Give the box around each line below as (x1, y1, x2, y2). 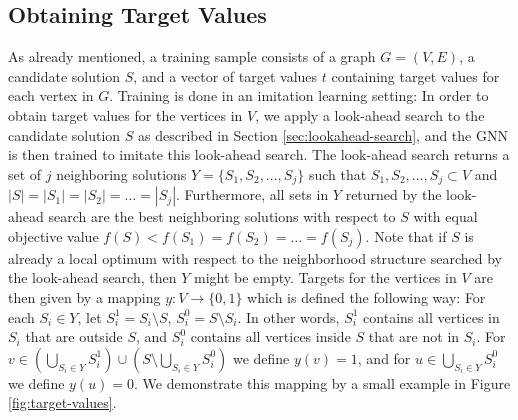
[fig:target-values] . (8, 392, 117, 413)
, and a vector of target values (133, 65, 318, 86)
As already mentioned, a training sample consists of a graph (8, 46, 376, 67)
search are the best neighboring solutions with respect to (48, 206, 396, 227)
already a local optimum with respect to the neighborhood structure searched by (8, 247, 502, 268)
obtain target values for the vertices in (8, 104, 243, 125)
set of (8, 163, 42, 184)
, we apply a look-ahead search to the (255, 104, 485, 125)
